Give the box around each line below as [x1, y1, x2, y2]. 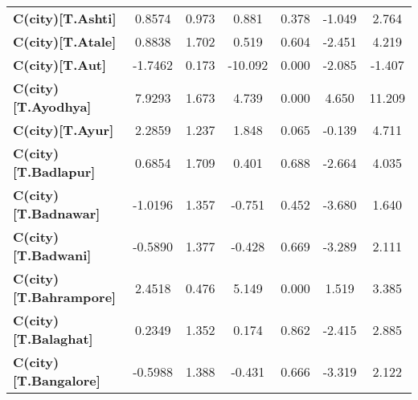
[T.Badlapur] [13, 162, 96, 181]
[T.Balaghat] [13, 329, 93, 348]
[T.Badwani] [13, 246, 92, 264]
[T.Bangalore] [13, 371, 100, 390]
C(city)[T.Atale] [13, 32, 117, 51]
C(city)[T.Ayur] [13, 120, 114, 139]
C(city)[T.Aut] [13, 55, 107, 74]
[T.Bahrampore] [13, 288, 117, 306]
